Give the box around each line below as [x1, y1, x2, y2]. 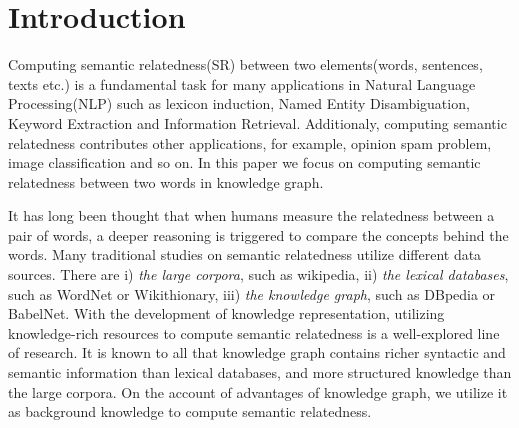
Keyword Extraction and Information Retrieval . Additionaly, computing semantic [8, 112, 507, 133]
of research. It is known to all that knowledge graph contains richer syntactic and [8, 342, 506, 363]
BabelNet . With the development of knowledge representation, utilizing [8, 303, 445, 324]
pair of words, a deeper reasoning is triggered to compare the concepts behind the [8, 224, 509, 245]
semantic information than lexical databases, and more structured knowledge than [8, 362, 512, 383]
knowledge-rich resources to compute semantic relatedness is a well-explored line [8, 322, 500, 343]
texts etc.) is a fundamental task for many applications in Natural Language [8, 73, 476, 94]
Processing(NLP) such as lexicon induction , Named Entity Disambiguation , [8, 93, 470, 114]
